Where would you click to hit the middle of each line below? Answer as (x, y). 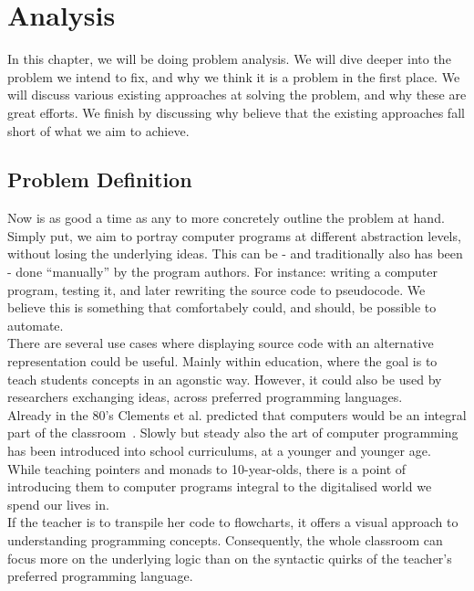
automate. (36, 325)
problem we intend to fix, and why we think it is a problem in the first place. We (234, 76)
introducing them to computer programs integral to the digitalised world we (220, 486)
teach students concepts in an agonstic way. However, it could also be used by (225, 379)
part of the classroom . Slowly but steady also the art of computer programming (233, 433)
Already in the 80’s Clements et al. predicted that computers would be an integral (237, 414)
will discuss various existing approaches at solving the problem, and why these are (237, 95)
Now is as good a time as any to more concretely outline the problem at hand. (226, 218)
